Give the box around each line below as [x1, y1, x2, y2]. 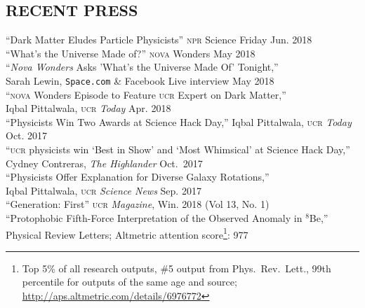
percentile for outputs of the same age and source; [22, 274, 237, 289]
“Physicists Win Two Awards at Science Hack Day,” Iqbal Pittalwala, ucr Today [6, 114, 352, 129]
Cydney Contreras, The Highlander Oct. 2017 [6, 155, 203, 170]
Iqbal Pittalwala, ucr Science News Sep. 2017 [6, 183, 201, 197]
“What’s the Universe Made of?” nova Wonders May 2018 [6, 45, 255, 60]
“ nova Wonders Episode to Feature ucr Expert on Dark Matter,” [6, 87, 286, 101]
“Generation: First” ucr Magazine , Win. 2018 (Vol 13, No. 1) [6, 197, 270, 211]
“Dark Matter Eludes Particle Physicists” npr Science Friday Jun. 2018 [6, 32, 312, 47]
